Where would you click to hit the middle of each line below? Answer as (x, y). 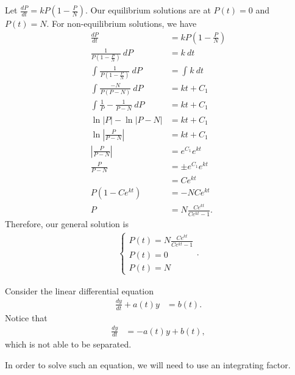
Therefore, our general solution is (67, 224)
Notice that (26, 317)
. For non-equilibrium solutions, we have (122, 23)
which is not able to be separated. (68, 344)
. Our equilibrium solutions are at (148, 10)
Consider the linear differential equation (80, 290)
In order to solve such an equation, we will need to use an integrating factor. (148, 364)
